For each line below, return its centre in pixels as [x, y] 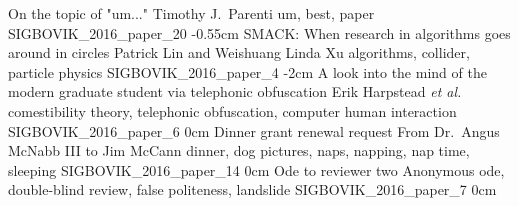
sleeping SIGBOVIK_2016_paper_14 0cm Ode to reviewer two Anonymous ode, [256, 169]
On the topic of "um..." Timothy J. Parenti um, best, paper [191, 13]
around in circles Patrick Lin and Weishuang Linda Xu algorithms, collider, [239, 52]
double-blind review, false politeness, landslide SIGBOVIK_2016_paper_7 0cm [252, 189]
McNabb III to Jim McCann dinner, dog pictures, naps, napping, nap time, [239, 150]
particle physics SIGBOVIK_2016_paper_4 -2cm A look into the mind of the [247, 71]
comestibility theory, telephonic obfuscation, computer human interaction [232, 110]
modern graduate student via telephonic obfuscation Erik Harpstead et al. [235, 91]
